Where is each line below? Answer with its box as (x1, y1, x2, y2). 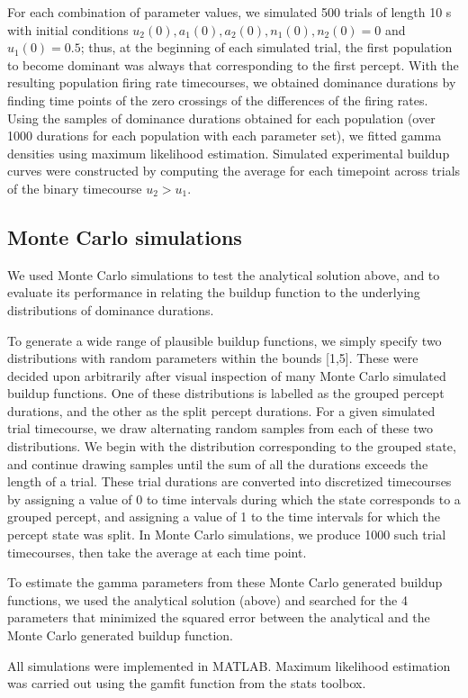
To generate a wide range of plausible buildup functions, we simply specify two (7, 331, 442, 349)
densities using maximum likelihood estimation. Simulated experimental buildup (7, 143, 450, 162)
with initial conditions (7, 20, 129, 39)
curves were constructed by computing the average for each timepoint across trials (7, 161, 461, 180)
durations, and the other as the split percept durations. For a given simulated (7, 401, 436, 420)
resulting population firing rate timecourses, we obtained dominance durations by (7, 73, 456, 92)
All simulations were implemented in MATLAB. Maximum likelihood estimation (7, 656, 451, 675)
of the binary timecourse (7, 178, 142, 197)
